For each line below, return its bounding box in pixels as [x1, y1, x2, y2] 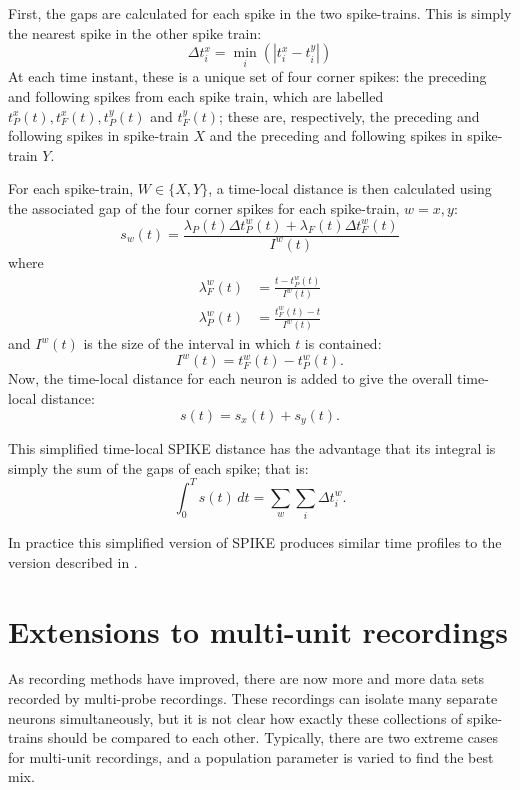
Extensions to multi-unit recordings [8, 610, 508, 651]
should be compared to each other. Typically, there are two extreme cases [47, 727, 499, 748]
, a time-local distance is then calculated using [208, 178, 492, 199]
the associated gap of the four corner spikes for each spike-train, [8, 197, 400, 218]
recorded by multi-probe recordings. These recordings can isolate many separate [8, 688, 498, 709]
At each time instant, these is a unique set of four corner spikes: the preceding [8, 66, 487, 87]
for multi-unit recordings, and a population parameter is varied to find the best [8, 746, 494, 767]
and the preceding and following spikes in [209, 125, 463, 146]
